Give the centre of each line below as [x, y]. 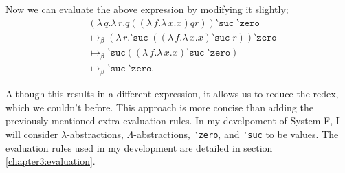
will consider [32, 134]
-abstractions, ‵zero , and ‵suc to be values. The [236, 134]
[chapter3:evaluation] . [51, 161]
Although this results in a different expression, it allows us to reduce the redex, [172, 94]
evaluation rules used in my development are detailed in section [139, 147]
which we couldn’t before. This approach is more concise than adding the [159, 107]
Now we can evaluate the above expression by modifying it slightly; [147, 9]
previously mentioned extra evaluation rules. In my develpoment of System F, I [172, 120]
